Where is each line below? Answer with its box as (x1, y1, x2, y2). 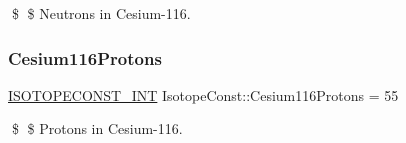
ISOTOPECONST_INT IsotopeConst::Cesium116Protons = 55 (8, 84, 399, 105)
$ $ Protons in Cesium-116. (11, 118, 183, 139)
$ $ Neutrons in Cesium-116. (11, 3, 191, 23)
